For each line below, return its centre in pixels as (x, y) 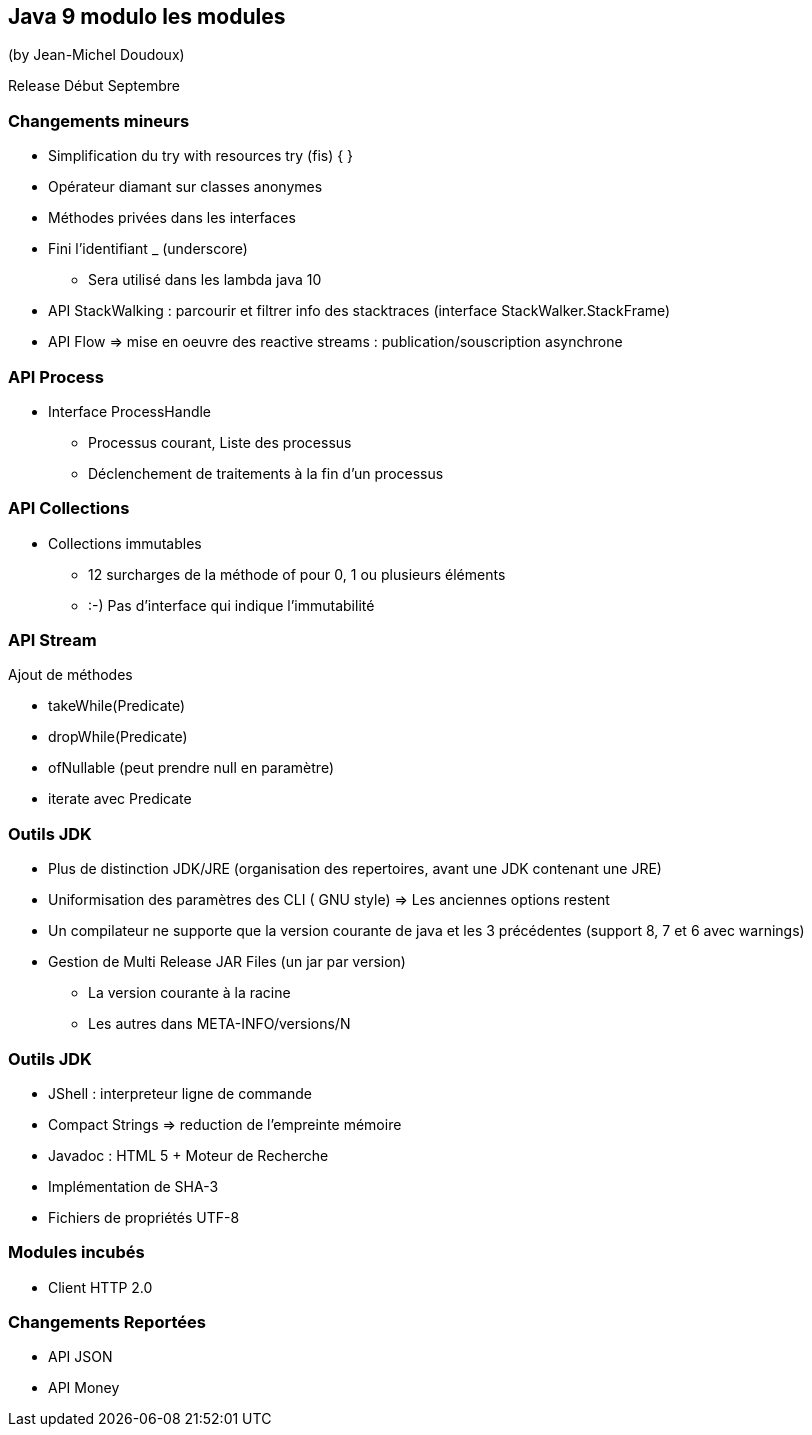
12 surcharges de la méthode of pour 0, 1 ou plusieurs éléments (297, 574)
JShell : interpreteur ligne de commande (180, 1093)
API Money (84, 1388)
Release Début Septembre (94, 86)
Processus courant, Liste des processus (220, 442)
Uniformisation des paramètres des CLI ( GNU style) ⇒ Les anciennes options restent (329, 900)
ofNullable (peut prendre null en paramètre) (191, 768)
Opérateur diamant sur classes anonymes (185, 187)
